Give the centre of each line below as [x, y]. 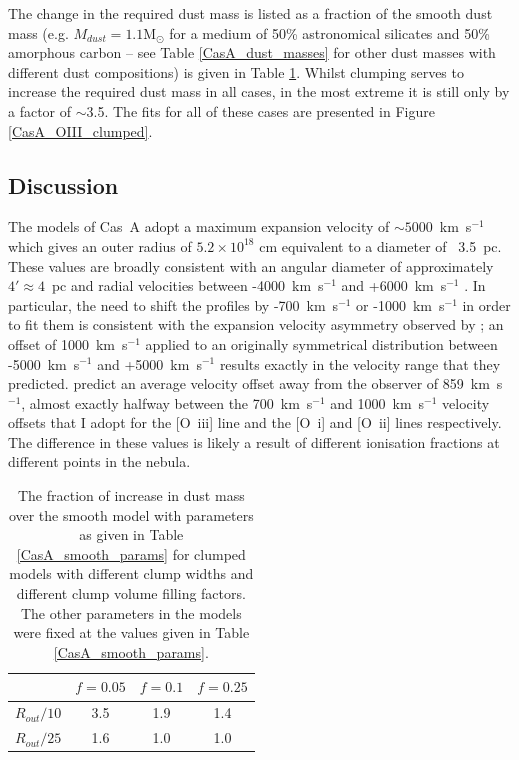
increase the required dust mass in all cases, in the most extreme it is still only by [259, 91]
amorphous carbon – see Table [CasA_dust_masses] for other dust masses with [252, 52]
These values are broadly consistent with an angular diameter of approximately [251, 265]
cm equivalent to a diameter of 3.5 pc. [380, 245]
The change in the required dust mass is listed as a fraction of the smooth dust [250, 13]
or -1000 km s [400, 304]
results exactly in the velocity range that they [360, 363]
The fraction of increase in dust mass [131, 495]
